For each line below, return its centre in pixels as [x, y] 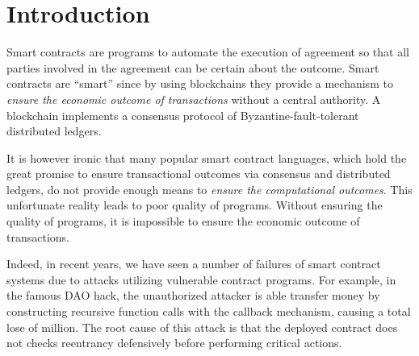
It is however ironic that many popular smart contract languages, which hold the [207, 157]
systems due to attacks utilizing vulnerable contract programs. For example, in [201, 279]
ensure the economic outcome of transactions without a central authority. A [194, 99]
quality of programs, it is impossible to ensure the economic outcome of [183, 221]
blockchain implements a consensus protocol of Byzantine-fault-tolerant [183, 115]
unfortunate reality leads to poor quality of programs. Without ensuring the [195, 205]
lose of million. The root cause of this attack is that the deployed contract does [202, 327]
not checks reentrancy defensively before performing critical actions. [174, 343]
